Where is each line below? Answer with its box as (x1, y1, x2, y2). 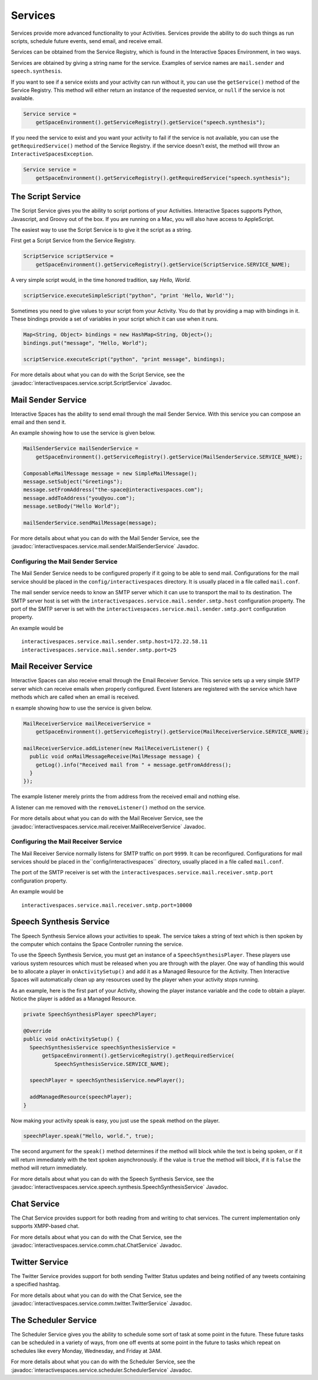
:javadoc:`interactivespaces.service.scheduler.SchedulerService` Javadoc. (11, 1366, 193, 1374)
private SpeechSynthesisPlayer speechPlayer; (23, 1011, 157, 1018)
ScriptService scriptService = (23, 253, 114, 259)
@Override (23, 1027, 52, 1034)
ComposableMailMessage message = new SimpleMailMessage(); (23, 470, 197, 477)
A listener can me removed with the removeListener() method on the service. (11, 803, 206, 811)
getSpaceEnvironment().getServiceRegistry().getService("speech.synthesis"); (35, 118, 266, 126)
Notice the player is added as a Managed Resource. (11, 995, 137, 1002)
